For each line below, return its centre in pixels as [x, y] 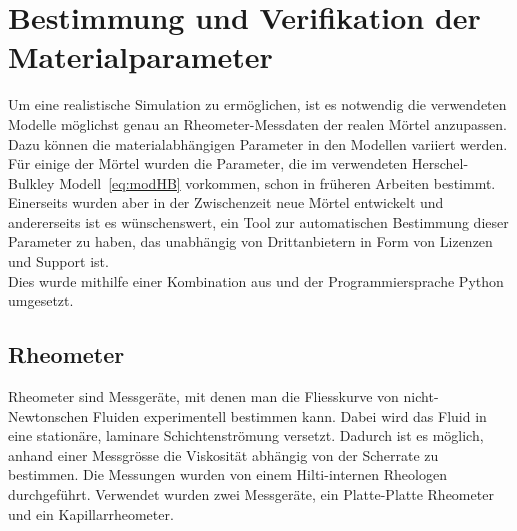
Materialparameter [140, 56]
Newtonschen [48, 415]
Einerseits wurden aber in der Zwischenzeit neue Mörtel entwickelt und [226, 202]
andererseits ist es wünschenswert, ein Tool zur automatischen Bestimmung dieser [258, 221]
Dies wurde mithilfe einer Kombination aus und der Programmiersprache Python [256, 280]
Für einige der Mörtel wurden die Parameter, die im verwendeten [208, 163]
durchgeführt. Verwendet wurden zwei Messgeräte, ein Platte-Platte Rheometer [251, 494]
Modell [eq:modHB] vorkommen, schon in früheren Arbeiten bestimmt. [277, 182]
